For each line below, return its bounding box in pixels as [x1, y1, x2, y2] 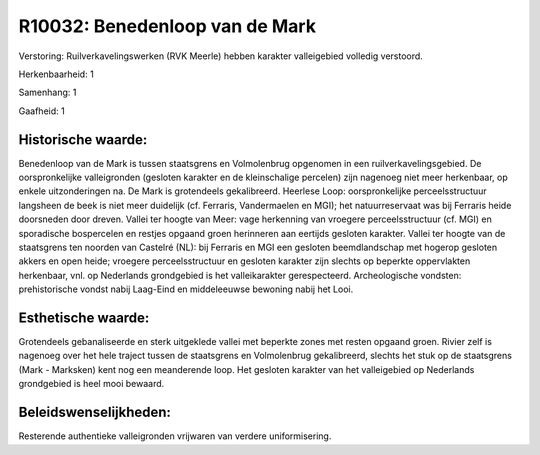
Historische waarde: [18, 131, 148, 148]
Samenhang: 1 [18, 86, 77, 99]
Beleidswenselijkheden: [18, 404, 172, 421]
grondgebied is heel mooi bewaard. [18, 378, 165, 390]
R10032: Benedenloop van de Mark [18, 15, 317, 37]
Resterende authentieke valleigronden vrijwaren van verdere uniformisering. [18, 430, 332, 442]
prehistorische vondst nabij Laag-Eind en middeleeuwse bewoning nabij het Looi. [18, 283, 354, 295]
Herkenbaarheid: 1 [18, 68, 94, 80]
